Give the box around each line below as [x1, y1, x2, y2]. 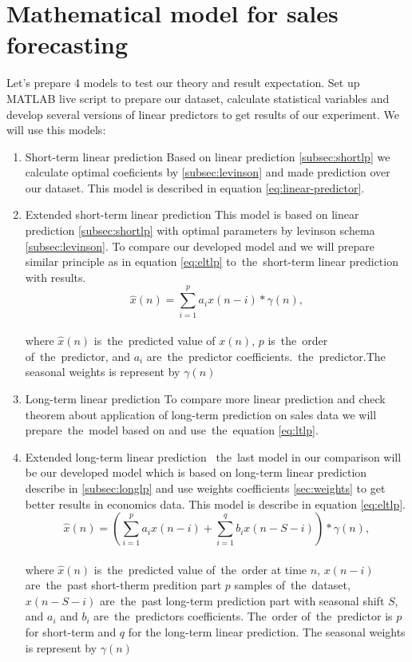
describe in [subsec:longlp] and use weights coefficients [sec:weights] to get [25, 479, 386, 496]
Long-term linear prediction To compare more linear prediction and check [25, 390, 386, 406]
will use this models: [6, 121, 106, 138]
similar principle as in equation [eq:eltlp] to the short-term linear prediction [25, 253, 398, 270]
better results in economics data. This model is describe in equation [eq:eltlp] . [25, 495, 406, 512]
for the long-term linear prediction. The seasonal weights [128, 624, 406, 640]
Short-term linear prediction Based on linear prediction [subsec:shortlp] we [25, 148, 390, 165]
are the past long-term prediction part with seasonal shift [100, 592, 385, 608]
